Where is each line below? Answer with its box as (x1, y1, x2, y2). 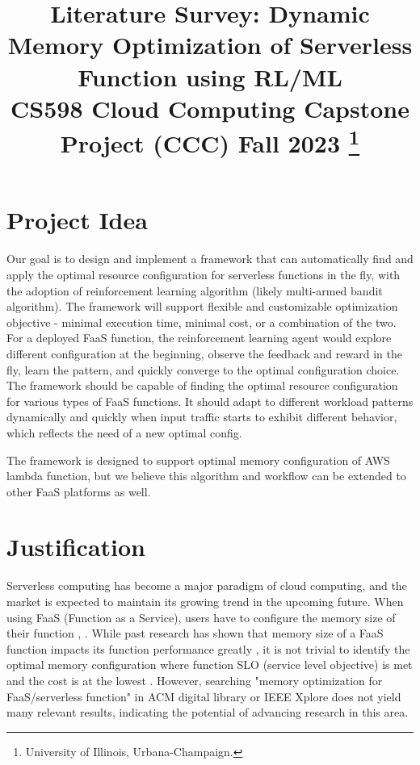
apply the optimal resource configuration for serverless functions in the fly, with (6, 265, 401, 282)
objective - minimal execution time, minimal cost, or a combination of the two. (6, 313, 397, 330)
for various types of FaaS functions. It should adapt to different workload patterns (6, 392, 414, 409)
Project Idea (6, 203, 148, 236)
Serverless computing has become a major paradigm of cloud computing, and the (6, 577, 407, 594)
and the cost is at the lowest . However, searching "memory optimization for (6, 671, 383, 688)
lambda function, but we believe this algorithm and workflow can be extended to (6, 467, 406, 484)
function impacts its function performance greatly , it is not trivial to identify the (6, 640, 410, 657)
